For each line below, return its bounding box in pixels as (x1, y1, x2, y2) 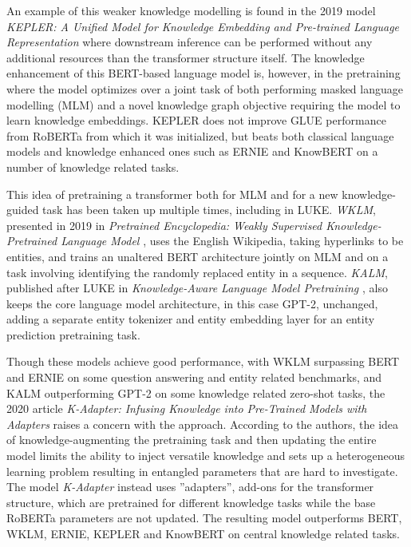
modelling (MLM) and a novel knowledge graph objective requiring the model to (6, 96, 401, 113)
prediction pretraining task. (6, 326, 140, 343)
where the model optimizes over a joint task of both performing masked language (6, 80, 403, 97)
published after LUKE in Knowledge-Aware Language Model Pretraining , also (6, 279, 388, 296)
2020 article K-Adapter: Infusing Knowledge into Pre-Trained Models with (6, 400, 367, 417)
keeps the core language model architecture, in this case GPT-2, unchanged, (6, 295, 378, 311)
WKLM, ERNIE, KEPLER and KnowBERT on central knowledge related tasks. (6, 525, 400, 541)
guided (6, 201, 39, 218)
